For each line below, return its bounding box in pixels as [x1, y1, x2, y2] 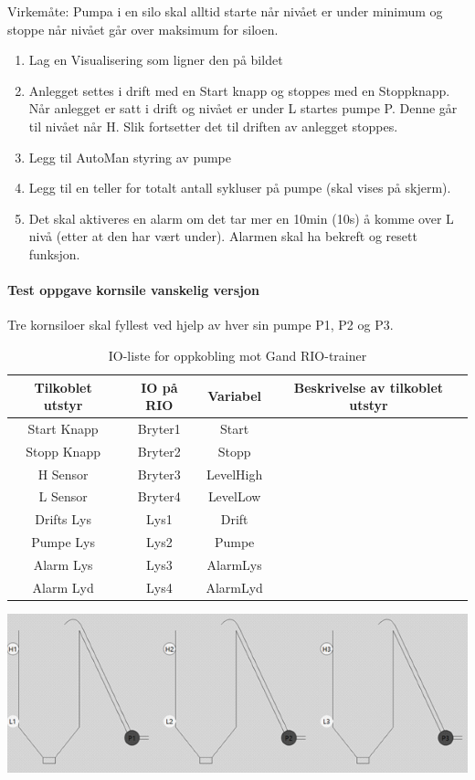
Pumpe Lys [31, 532, 95, 552]
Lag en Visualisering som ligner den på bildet [28, 50, 283, 69]
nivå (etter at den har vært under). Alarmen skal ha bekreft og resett [28, 227, 417, 246]
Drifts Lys [35, 510, 91, 529]
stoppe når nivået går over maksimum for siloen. [7, 19, 279, 38]
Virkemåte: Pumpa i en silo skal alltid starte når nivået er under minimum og [7, 2, 443, 20]
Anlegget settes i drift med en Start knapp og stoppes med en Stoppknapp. [28, 80, 450, 100]
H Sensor [37, 464, 89, 483]
